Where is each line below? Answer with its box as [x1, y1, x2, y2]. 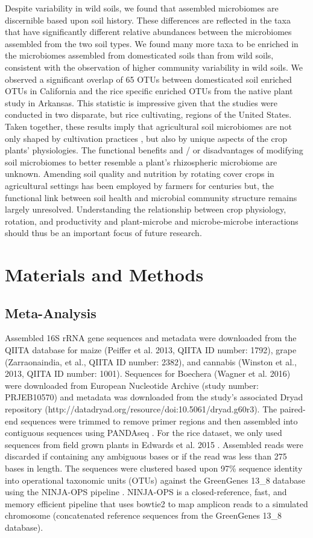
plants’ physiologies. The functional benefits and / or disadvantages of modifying [5, 144, 303, 156]
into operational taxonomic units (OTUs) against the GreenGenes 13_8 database [5, 473, 306, 486]
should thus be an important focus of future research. [5, 226, 202, 239]
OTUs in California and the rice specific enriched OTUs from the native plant [5, 85, 293, 97]
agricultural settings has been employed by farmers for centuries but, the [5, 179, 274, 191]
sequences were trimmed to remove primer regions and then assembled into [21, 414, 298, 427]
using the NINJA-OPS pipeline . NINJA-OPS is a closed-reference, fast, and [5, 485, 287, 498]
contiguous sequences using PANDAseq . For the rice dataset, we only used [5, 426, 282, 439]
